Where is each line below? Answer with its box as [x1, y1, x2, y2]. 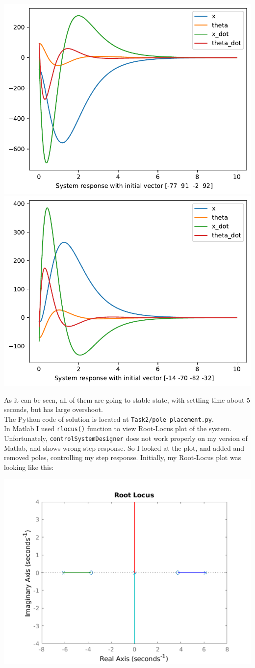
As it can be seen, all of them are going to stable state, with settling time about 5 [4, 394, 251, 405]
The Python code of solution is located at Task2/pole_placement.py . [4, 413, 214, 424]
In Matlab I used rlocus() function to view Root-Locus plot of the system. [4, 423, 231, 434]
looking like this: [4, 462, 54, 472]
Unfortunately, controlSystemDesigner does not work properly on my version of [4, 433, 248, 443]
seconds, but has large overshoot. [4, 404, 103, 414]
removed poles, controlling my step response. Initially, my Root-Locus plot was [4, 452, 241, 462]
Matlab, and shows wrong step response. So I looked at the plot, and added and [4, 442, 245, 453]
